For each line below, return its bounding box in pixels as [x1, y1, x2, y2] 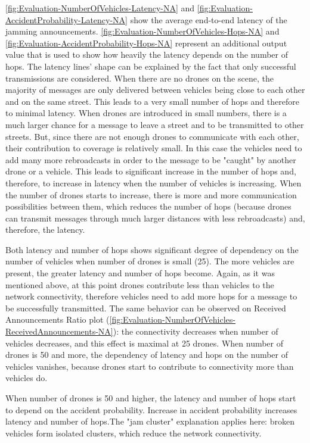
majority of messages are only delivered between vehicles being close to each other [5, 83, 305, 96]
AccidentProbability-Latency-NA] [5, 13, 128, 26]
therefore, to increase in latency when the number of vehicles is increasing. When [5, 176, 302, 189]
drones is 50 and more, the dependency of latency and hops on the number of [5, 348, 289, 361]
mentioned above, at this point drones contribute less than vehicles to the [5, 278, 274, 291]
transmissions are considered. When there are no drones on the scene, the [5, 71, 274, 84]
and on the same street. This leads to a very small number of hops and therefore [5, 95, 299, 107]
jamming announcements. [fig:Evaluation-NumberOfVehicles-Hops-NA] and [5, 25, 280, 38]
